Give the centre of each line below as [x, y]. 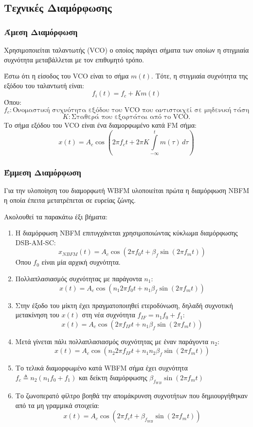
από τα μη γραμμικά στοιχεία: [57, 405]
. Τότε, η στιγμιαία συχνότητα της [199, 76]
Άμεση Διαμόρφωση [41, 31]
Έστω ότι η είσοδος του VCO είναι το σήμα [66, 76]
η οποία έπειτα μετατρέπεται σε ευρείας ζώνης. [70, 200]
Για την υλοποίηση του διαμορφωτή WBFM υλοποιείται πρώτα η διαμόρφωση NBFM [126, 190]
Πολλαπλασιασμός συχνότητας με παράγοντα [79, 278]
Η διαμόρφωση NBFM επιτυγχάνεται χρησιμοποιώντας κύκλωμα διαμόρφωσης [126, 233]
